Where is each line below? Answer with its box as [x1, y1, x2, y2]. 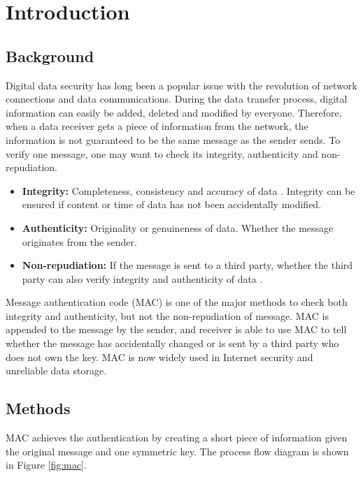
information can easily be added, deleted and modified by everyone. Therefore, [6, 105, 342, 119]
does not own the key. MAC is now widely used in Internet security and [6, 349, 313, 364]
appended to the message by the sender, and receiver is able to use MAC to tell [6, 322, 347, 337]
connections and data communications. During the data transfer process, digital [6, 91, 348, 106]
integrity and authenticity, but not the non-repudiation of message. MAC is [6, 308, 329, 323]
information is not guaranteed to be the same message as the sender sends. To [6, 132, 341, 147]
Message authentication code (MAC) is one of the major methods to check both [6, 295, 348, 309]
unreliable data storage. [6, 363, 107, 378]
